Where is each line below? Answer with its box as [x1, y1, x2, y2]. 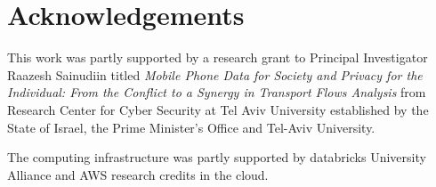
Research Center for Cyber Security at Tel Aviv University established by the [7, 100, 429, 118]
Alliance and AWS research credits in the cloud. [7, 165, 269, 183]
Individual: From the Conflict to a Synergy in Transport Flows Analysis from [7, 83, 426, 102]
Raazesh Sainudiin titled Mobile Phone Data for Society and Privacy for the [7, 65, 423, 84]
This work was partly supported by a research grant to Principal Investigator [7, 48, 428, 67]
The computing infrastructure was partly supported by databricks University [7, 148, 426, 167]
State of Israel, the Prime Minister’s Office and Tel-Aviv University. [7, 118, 375, 136]
